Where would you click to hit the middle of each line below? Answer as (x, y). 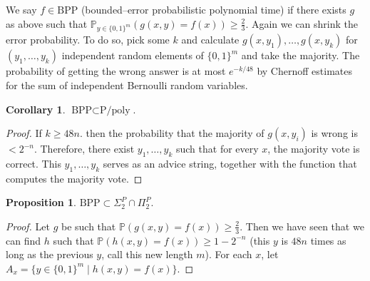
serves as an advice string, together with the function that (230, 163)
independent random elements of (133, 55)
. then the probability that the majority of (172, 133)
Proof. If (24, 133)
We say (21, 9)
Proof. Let (28, 226)
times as (328, 240)
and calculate (210, 40)
